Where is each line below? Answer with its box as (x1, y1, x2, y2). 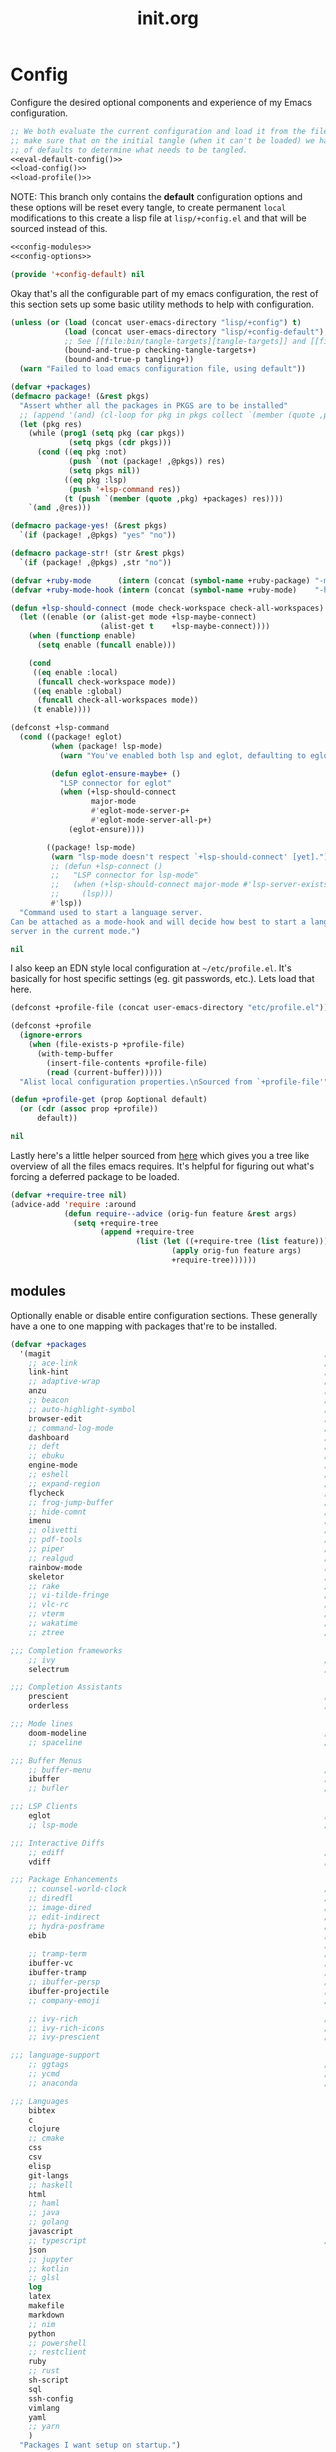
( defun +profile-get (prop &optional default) (10, 1095, 208, 1105)
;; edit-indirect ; (28, 1912, 329, 1922)
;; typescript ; (28, 2235, 329, 2246)
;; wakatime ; (28, 1618, 329, 1628)
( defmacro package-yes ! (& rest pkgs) (10, 521, 168, 531)
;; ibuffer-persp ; (28, 1977, 329, 1987)
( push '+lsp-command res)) (68, 484, 182, 494)
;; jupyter (28, 2254, 74, 2264)
